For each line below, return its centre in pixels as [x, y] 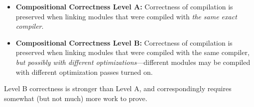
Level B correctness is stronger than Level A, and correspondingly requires [118, 88]
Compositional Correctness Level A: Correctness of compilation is [124, 6]
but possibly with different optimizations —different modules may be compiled [133, 62]
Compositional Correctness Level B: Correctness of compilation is [124, 42]
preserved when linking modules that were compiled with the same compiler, [132, 52]
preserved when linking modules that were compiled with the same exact [126, 16]
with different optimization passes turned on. [84, 72]
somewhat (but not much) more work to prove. [76, 98]
